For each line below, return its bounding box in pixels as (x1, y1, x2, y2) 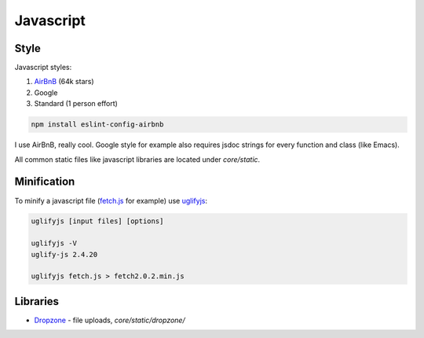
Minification (14, 175, 75, 189)
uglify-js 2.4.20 (31, 250, 98, 259)
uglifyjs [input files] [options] (31, 217, 164, 226)
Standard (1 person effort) (34, 99, 118, 108)
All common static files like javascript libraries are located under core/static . (14, 154, 261, 164)
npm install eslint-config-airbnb (31, 120, 164, 129)
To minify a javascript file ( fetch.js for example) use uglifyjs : (14, 196, 208, 205)
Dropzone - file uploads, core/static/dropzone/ (34, 315, 185, 325)
